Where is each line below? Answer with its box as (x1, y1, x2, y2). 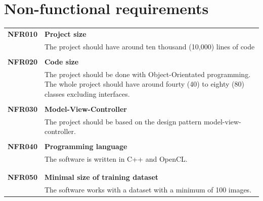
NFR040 (8, 141, 37, 152)
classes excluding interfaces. (44, 88, 130, 99)
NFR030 (8, 103, 37, 114)
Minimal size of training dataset (44, 171, 159, 182)
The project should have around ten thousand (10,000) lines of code (44, 41, 255, 51)
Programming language (44, 141, 127, 152)
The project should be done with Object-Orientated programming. (44, 69, 251, 79)
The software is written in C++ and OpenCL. (44, 154, 188, 164)
